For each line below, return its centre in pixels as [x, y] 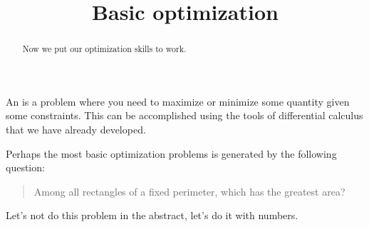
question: [25, 167]
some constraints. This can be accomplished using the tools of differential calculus [184, 115]
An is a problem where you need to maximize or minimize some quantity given [178, 101]
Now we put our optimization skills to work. [104, 49]
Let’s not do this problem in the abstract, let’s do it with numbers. [152, 215]
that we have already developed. [76, 130]
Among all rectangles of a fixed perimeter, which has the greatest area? [189, 191]
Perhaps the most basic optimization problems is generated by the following [171, 153]
